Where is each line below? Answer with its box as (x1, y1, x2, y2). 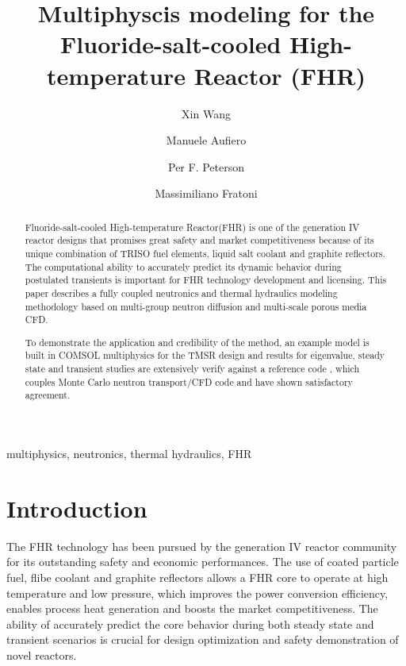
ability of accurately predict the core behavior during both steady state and (6, 615, 374, 632)
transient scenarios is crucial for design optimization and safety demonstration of (6, 631, 399, 648)
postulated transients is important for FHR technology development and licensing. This (25, 273, 387, 287)
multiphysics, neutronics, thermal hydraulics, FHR (6, 445, 252, 462)
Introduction (6, 491, 147, 524)
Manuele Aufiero (166, 132, 247, 148)
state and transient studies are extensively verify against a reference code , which (25, 362, 360, 375)
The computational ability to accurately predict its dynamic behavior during (25, 260, 342, 273)
